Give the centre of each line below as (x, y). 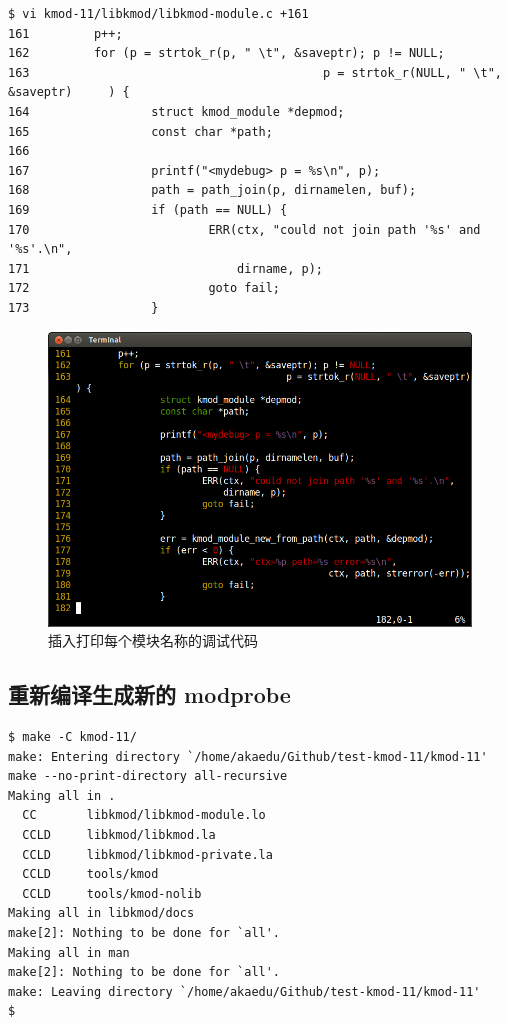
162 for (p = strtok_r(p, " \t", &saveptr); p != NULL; (226, 53)
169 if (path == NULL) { (148, 209)
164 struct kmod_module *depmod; (176, 111)
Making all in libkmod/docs (101, 913)
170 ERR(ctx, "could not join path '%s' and (244, 229)
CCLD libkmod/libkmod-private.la (147, 854)
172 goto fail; (144, 288)
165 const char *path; (140, 131)
